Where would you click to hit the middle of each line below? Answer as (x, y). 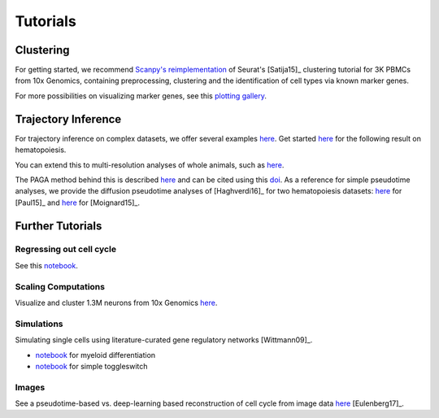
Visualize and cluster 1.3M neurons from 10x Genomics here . (116, 303)
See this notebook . (47, 265)
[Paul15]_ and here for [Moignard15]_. (77, 202)
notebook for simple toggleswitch (91, 366)
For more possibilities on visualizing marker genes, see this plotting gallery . (141, 96)
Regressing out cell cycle (66, 250)
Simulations (39, 324)
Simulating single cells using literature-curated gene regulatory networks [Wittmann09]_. (164, 340)
